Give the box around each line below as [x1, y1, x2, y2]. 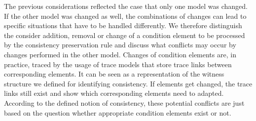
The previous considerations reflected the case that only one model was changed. [4, 1, 248, 11]
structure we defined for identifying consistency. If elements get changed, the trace [4, 78, 253, 88]
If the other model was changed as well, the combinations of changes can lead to [4, 10, 247, 21]
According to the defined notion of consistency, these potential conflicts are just [4, 97, 245, 108]
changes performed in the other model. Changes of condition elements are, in [4, 49, 236, 59]
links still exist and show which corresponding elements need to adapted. [4, 88, 224, 98]
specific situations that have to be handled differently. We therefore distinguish [4, 20, 242, 31]
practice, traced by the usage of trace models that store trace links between [4, 59, 232, 69]
